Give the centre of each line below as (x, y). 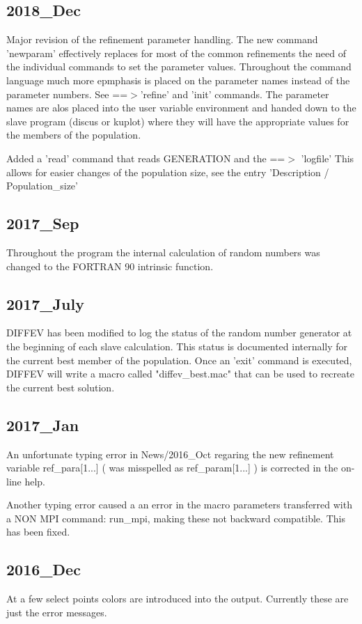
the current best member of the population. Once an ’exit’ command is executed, (179, 360)
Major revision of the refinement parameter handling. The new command (162, 39)
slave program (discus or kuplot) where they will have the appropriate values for (178, 121)
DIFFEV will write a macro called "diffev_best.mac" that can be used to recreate (180, 374)
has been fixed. (38, 532)
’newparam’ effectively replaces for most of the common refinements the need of (176, 53)
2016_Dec (44, 569)
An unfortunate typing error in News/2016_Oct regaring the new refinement (170, 454)
